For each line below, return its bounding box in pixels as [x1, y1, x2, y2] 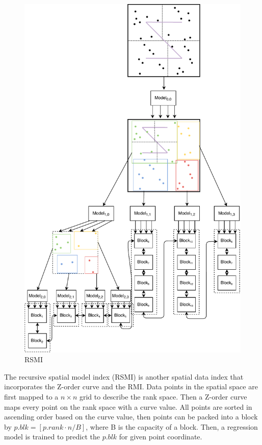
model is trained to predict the [4, 431, 100, 442]
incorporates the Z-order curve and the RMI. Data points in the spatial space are [4, 381, 258, 392]
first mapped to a [4, 391, 59, 402]
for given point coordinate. [119, 431, 202, 442]
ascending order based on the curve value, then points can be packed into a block [4, 411, 258, 422]
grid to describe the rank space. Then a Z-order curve [79, 391, 247, 402]
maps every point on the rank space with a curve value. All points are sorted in [4, 401, 252, 412]
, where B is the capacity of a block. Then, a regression [86, 421, 258, 432]
